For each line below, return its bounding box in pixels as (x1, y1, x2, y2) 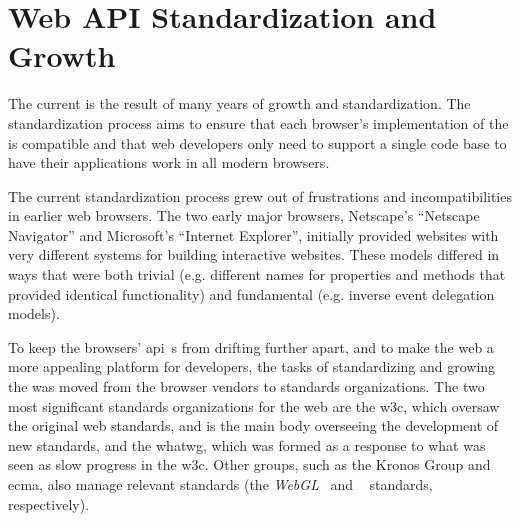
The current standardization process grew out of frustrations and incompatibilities (8, 185, 512, 206)
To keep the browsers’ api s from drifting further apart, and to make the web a (8, 336, 494, 357)
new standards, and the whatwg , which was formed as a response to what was (8, 434, 486, 455)
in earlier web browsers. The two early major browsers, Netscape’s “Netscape (8, 205, 480, 226)
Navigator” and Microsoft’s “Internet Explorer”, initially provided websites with (8, 224, 499, 245)
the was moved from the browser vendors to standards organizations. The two (8, 376, 485, 397)
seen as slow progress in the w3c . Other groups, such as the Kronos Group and (8, 454, 491, 475)
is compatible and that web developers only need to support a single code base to (8, 132, 507, 153)
